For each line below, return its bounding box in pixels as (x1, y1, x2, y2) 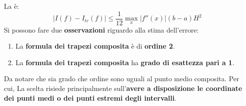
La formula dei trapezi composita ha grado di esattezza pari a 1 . (15, 57, 235, 67)
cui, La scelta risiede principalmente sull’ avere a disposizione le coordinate (4, 83, 242, 93)
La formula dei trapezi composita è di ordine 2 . (15, 41, 175, 51)
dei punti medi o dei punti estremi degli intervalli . (4, 92, 177, 103)
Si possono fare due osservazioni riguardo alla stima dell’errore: (4, 24, 199, 35)
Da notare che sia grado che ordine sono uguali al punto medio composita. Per (4, 73, 239, 84)
